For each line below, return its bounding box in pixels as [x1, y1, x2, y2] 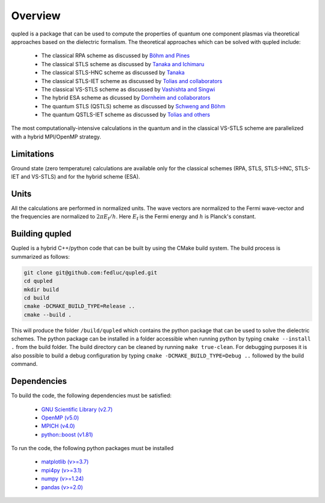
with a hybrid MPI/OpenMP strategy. [11, 133, 102, 140]
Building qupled [11, 229, 72, 239]
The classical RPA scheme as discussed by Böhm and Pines [41, 52, 190, 60]
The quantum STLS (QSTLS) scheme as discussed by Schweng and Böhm [41, 102, 226, 110]
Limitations [11, 149, 54, 159]
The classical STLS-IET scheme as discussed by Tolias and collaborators [41, 77, 223, 84]
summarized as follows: [11, 253, 70, 260]
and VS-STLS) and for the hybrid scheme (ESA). [20, 173, 141, 181]
